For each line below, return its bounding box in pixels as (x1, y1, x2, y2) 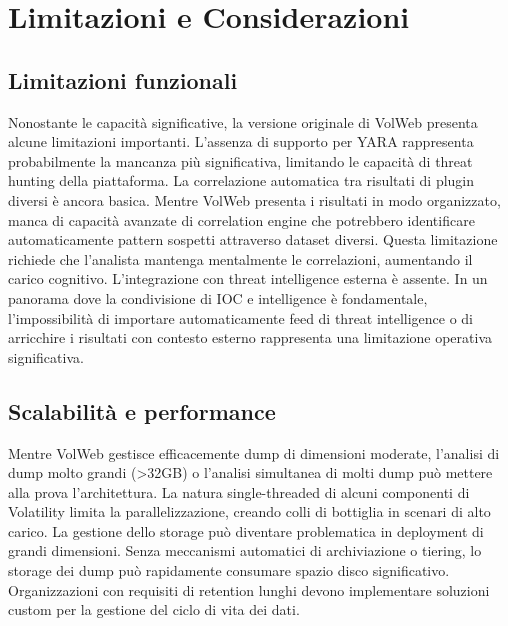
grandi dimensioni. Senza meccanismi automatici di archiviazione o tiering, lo (8, 540, 482, 561)
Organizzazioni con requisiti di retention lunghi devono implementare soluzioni (8, 579, 490, 600)
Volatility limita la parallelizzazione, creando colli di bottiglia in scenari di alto (8, 501, 491, 522)
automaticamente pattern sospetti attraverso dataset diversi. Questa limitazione (8, 229, 498, 250)
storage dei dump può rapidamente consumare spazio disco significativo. (8, 560, 450, 581)
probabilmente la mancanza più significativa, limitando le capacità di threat (8, 150, 473, 171)
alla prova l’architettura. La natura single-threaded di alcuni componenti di (8, 481, 470, 502)
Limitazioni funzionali (8, 64, 238, 95)
